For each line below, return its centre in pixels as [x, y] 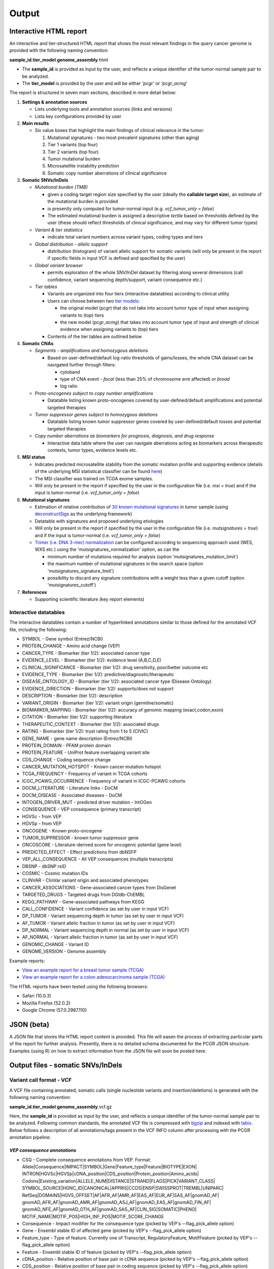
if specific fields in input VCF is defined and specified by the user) [116, 258]
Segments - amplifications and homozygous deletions [91, 351]
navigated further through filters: [82, 365]
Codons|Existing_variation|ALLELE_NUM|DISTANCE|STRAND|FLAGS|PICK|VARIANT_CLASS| [119, 1181]
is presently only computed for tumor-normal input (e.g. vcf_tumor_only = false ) [131, 209]
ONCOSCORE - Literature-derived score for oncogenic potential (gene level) [102, 845]
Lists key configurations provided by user [78, 116]
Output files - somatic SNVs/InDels [66, 1065]
